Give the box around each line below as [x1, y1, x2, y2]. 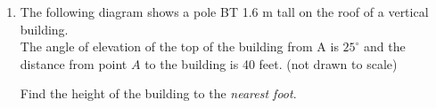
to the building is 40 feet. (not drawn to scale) [144, 54, 398, 73]
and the [364, 37, 406, 56]
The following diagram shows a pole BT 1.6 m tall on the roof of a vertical [20, 3, 429, 20]
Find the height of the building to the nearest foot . [20, 84, 297, 103]
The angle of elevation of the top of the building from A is [20, 37, 339, 56]
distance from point [20, 54, 128, 73]
